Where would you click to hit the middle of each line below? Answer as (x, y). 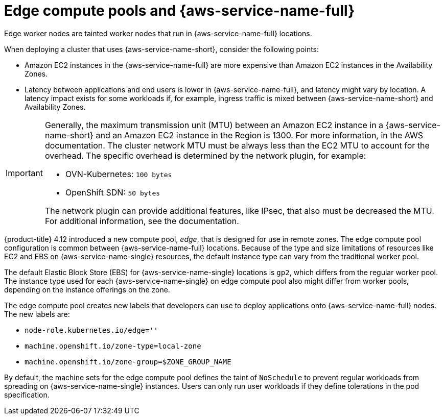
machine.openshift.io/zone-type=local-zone (113, 346)
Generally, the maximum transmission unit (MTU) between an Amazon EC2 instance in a (214, 125)
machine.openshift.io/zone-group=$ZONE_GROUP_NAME (128, 362)
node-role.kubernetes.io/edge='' (91, 330)
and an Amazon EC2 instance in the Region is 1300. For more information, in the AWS (259, 135)
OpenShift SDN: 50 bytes (113, 192)
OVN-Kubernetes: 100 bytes (119, 174)
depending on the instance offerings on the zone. (87, 289)
